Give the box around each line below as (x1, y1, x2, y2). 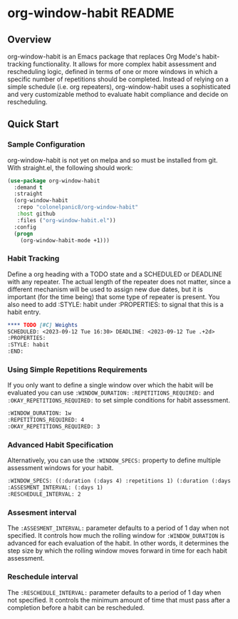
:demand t (14, 184, 43, 191)
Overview (7, 33, 52, 46)
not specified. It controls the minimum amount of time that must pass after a (7, 595, 230, 604)
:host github (16, 210, 56, 218)
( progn (14, 230, 33, 237)
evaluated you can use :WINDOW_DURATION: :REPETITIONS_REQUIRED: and (7, 388, 215, 397)
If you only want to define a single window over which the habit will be (7, 381, 214, 390)
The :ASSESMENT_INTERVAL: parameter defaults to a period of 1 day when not (7, 524, 229, 532)
